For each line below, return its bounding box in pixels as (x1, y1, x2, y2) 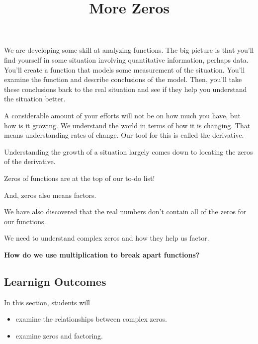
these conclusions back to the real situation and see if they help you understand (4, 84, 247, 94)
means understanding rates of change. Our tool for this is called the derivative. (4, 130, 244, 140)
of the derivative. (4, 156, 56, 167)
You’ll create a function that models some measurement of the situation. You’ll (4, 64, 245, 75)
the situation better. (4, 93, 66, 104)
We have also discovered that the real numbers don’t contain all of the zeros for (4, 206, 247, 217)
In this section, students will (4, 297, 90, 307)
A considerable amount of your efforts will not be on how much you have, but (4, 110, 241, 120)
